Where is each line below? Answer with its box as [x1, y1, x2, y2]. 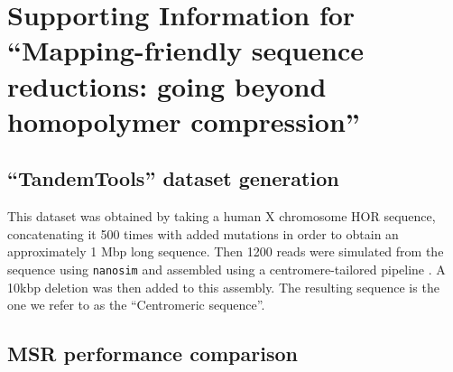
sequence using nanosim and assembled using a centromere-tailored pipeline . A [7, 259, 446, 278]
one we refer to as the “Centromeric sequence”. [7, 295, 265, 314]
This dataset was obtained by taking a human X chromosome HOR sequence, [7, 207, 436, 226]
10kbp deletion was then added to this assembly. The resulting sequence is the [7, 277, 439, 296]
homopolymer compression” [7, 102, 360, 139]
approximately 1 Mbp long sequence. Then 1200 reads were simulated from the [7, 242, 444, 261]
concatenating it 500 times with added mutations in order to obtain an [7, 224, 399, 243]
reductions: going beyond [7, 67, 327, 104]
